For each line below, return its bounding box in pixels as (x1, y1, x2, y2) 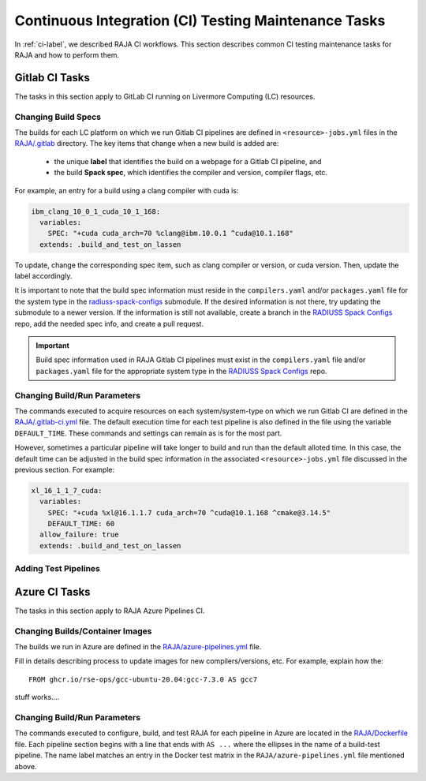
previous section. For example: (14, 465, 115, 474)
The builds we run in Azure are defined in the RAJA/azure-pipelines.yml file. (14, 642, 262, 652)
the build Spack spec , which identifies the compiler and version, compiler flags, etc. (54, 168, 327, 177)
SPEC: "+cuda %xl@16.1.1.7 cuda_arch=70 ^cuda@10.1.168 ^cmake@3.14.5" (47, 508, 331, 517)
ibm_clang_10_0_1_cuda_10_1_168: (31, 207, 161, 216)
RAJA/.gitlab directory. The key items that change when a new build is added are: (14, 139, 279, 148)
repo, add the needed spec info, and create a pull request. (14, 319, 204, 328)
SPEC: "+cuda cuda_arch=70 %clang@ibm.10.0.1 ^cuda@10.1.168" (47, 229, 293, 238)
